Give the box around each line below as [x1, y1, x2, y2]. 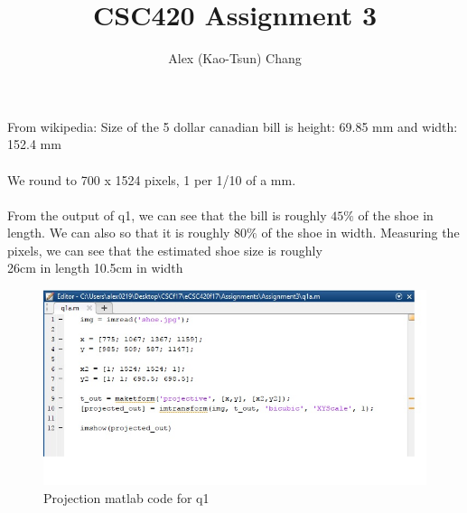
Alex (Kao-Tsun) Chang [168, 49, 302, 68]
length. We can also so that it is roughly [7, 223, 230, 242]
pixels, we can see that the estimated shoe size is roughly [7, 240, 322, 259]
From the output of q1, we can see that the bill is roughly [7, 205, 327, 224]
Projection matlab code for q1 [43, 488, 210, 507]
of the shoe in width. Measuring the [261, 223, 460, 242]
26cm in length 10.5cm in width [7, 258, 183, 277]
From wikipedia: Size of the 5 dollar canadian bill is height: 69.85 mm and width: [7, 117, 458, 135]
